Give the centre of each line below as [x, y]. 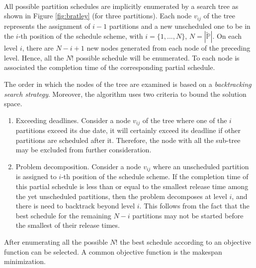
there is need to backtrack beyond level [75, 206]
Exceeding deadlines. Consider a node [73, 120]
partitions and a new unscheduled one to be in [180, 26]
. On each [227, 36]
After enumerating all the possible [56, 242]
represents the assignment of [47, 26]
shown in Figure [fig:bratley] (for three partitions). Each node [98, 16]
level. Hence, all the [34, 57]
